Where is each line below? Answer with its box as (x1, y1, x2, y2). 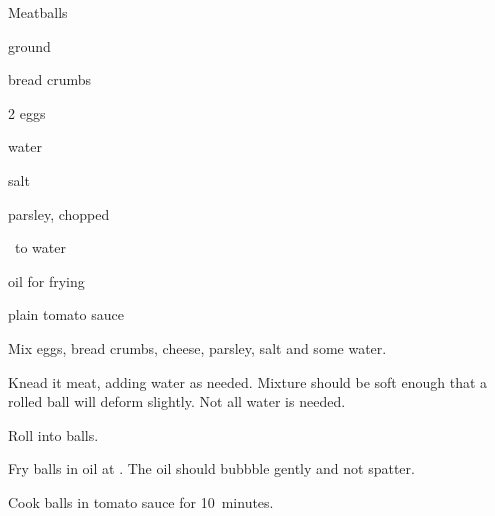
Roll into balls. (8, 424, 99, 445)
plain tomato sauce (8, 304, 124, 325)
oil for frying (8, 270, 85, 291)
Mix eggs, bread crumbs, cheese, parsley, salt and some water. (8, 337, 387, 358)
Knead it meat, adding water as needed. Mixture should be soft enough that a (8, 371, 488, 392)
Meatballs (8, 2, 68, 22)
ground (8, 35, 51, 56)
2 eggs (8, 102, 46, 123)
